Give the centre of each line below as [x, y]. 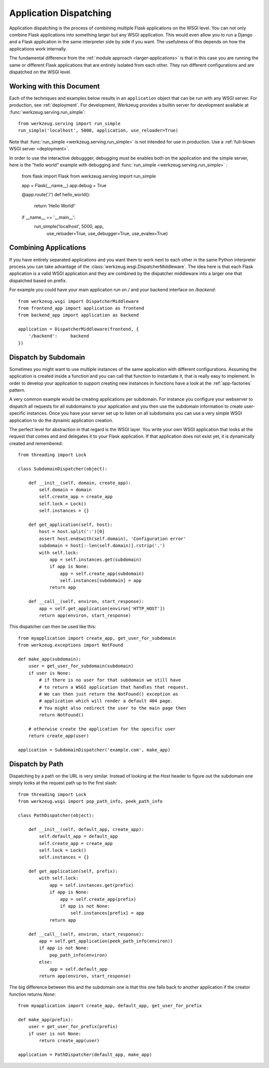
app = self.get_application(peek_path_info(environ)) [106, 941]
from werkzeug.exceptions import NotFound [71, 645]
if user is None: [49, 673]
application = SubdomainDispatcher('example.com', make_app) [94, 750]
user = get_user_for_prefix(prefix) [73, 1027]
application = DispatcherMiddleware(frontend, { [78, 329]
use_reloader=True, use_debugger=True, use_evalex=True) [107, 233]
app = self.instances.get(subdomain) [96, 559]
